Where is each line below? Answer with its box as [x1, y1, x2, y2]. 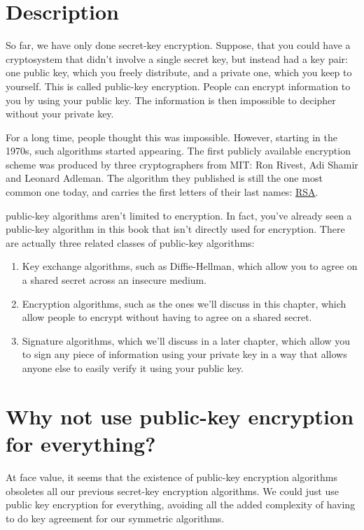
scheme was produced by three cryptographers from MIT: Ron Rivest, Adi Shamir [6, 157, 358, 171]
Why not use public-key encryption [6, 401, 354, 430]
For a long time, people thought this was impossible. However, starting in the [6, 129, 337, 144]
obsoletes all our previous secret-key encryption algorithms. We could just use [6, 483, 339, 498]
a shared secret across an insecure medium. [22, 273, 207, 287]
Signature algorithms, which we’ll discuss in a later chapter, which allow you [22, 333, 351, 348]
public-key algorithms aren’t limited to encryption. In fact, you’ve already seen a [6, 208, 352, 222]
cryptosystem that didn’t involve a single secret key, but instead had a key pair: [6, 51, 348, 66]
